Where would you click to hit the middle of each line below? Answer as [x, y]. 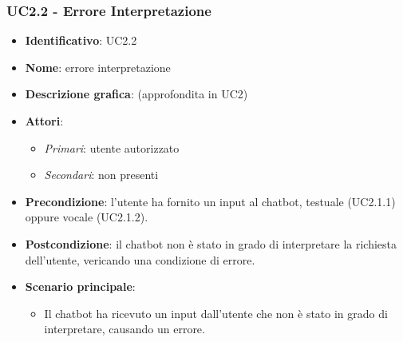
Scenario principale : [80, 286]
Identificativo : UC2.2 [81, 40]
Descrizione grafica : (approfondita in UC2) [136, 94]
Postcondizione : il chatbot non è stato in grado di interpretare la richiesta [211, 243]
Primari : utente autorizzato [112, 147]
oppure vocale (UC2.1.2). [87, 217]
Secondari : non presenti [101, 175]
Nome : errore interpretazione [98, 67]
